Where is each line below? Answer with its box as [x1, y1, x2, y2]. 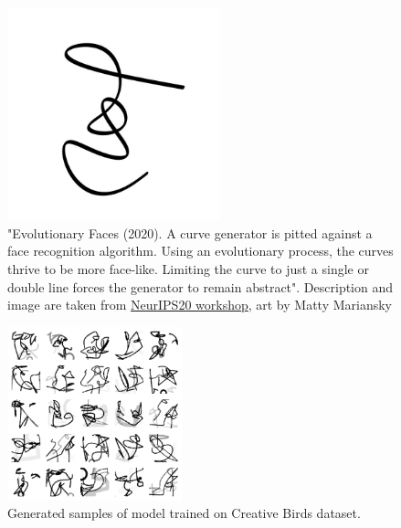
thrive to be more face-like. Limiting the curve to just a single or [7, 259, 369, 278]
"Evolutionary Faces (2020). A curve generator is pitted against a [7, 223, 373, 242]
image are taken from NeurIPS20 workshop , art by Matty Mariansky [7, 295, 393, 314]
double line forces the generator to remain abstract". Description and [7, 277, 394, 296]
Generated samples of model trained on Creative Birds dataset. [7, 503, 361, 523]
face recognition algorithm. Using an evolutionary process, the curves [7, 241, 394, 260]
